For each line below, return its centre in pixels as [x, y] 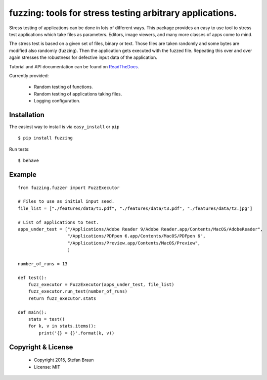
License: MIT [47, 367]
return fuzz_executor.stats [62, 298]
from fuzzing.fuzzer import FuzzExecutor [69, 188]
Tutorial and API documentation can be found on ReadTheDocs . [74, 66]
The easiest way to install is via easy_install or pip [64, 127]
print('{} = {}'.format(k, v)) [77, 333]
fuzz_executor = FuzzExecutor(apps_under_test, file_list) [101, 285]
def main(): [32, 312]
